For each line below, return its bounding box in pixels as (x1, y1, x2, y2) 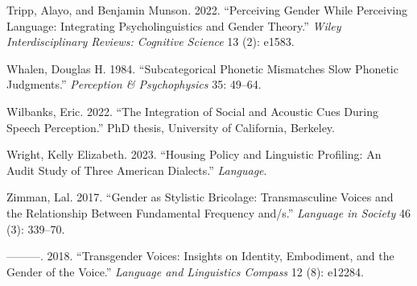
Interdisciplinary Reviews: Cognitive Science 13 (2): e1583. (6, 33, 295, 50)
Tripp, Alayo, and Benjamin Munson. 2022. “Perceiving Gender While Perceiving (6, 2, 407, 18)
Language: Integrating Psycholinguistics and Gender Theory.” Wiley (6, 17, 341, 34)
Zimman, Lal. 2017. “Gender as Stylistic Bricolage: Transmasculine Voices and (6, 189, 394, 205)
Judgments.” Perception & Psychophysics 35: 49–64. (6, 76, 262, 93)
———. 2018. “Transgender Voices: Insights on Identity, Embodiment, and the (6, 247, 394, 264)
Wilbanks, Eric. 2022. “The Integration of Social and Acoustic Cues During (6, 102, 378, 119)
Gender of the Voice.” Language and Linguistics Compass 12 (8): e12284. (6, 263, 364, 280)
